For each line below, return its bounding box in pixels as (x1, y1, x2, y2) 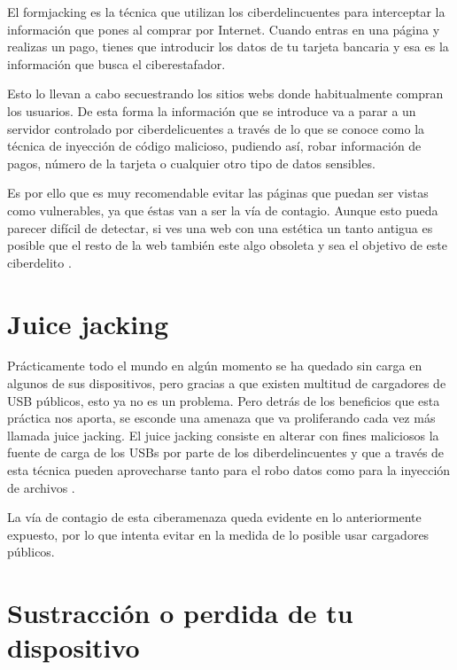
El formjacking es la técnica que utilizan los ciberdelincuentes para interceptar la (7, 3, 445, 20)
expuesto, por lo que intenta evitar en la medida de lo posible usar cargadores (7, 525, 430, 543)
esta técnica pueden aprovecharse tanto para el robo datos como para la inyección (7, 461, 451, 479)
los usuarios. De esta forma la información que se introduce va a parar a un (7, 101, 416, 120)
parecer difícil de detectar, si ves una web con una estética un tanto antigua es (7, 218, 433, 237)
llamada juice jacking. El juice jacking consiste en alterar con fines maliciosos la (7, 425, 439, 444)
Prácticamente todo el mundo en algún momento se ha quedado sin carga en (7, 356, 422, 375)
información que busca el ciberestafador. (7, 54, 226, 73)
